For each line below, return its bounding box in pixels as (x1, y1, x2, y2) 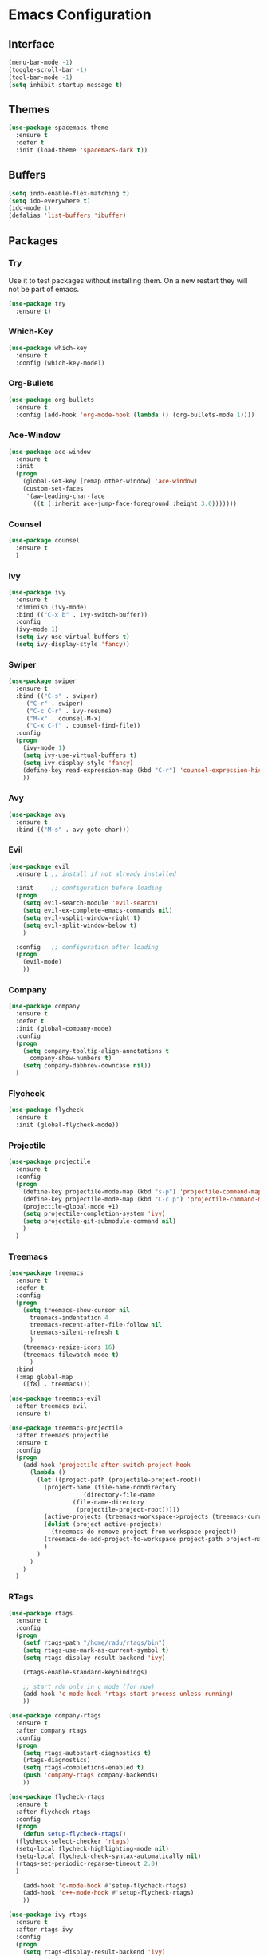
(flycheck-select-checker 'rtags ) (15, 1837, 130, 1846)
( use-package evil (8, 862, 69, 870)
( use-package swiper (8, 677, 77, 685)
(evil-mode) (22, 958, 62, 966)
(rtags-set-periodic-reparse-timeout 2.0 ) (15, 1859, 159, 1867)
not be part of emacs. (8, 284, 80, 294)
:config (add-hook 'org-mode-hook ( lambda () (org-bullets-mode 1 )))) (15, 411, 255, 419)
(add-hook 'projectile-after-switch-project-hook (22, 1461, 191, 1469)
